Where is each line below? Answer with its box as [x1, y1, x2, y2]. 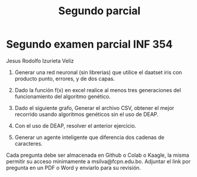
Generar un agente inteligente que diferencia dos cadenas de [14, 134, 164, 141]
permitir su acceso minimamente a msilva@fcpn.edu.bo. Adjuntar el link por [6, 157, 191, 165]
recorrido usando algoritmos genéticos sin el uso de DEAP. [14, 110, 159, 118]
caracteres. [14, 140, 43, 147]
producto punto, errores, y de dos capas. [14, 75, 115, 82]
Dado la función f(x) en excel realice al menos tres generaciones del [14, 86, 182, 93]
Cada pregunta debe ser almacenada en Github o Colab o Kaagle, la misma [6, 151, 189, 159]
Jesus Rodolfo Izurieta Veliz [6, 57, 74, 64]
